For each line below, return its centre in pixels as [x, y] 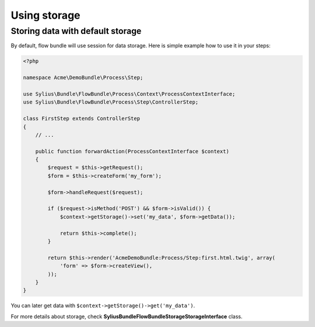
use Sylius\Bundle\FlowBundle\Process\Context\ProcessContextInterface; [129, 94]
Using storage [45, 15]
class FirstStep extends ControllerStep [81, 119]
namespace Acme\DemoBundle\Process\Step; [83, 78]
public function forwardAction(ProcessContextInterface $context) [132, 151]
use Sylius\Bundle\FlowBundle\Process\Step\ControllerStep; [111, 102]
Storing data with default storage [76, 31]
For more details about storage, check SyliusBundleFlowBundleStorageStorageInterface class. [127, 316]
